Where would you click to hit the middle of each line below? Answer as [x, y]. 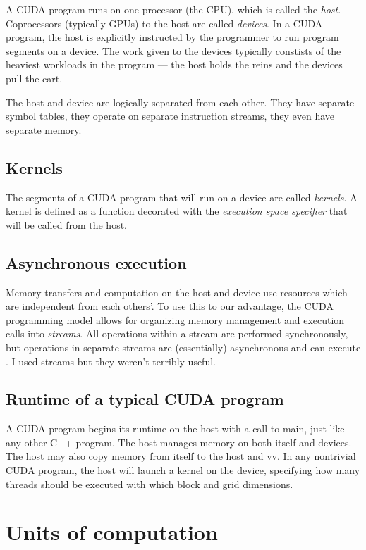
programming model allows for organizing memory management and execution [175, 319]
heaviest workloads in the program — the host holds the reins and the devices [174, 64]
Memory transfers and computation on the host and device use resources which [177, 292]
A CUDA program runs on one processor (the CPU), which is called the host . [173, 9]
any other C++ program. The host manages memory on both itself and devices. [179, 442]
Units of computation [112, 532]
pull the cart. [34, 78]
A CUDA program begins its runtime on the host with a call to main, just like [175, 429]
